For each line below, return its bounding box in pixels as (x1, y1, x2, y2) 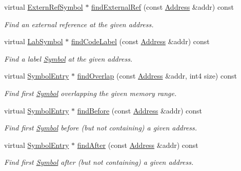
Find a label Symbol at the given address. (4, 53, 133, 64)
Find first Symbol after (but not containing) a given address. (4, 157, 194, 167)
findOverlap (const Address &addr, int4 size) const (77, 70, 237, 81)
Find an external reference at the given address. (4, 18, 154, 29)
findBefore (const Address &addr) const (77, 105, 202, 116)
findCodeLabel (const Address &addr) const (71, 36, 210, 47)
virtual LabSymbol (4, 36, 63, 47)
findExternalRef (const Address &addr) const (91, 2, 234, 12)
